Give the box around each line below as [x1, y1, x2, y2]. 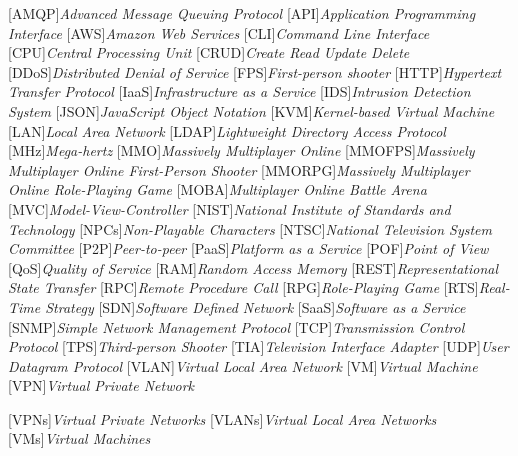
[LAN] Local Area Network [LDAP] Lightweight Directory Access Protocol [8, 120, 446, 141]
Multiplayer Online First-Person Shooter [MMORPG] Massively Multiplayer [8, 159, 470, 180]
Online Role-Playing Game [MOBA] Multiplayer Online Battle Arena [8, 179, 427, 200]
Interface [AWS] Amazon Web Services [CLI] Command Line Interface [8, 22, 430, 43]
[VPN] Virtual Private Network [8, 375, 194, 396]
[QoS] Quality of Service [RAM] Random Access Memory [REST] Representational [8, 257, 499, 278]
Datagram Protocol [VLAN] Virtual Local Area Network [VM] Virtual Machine [8, 355, 478, 376]
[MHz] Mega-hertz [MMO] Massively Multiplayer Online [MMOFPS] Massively [8, 140, 475, 161]
